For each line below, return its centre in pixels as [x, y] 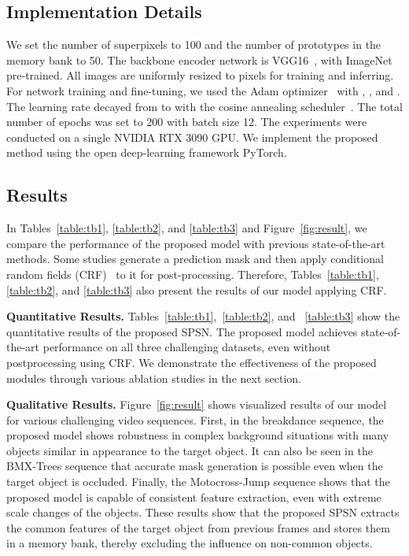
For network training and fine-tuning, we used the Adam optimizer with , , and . [203, 90]
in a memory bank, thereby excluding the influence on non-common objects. [190, 543]
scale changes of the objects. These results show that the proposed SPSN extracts [203, 512]
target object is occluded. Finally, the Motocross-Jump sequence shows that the [198, 482]
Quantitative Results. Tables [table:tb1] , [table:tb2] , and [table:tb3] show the [203, 316]
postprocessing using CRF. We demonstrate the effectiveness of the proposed [192, 362]
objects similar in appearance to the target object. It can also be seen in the [190, 450]
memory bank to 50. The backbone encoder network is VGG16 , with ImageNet [199, 59]
